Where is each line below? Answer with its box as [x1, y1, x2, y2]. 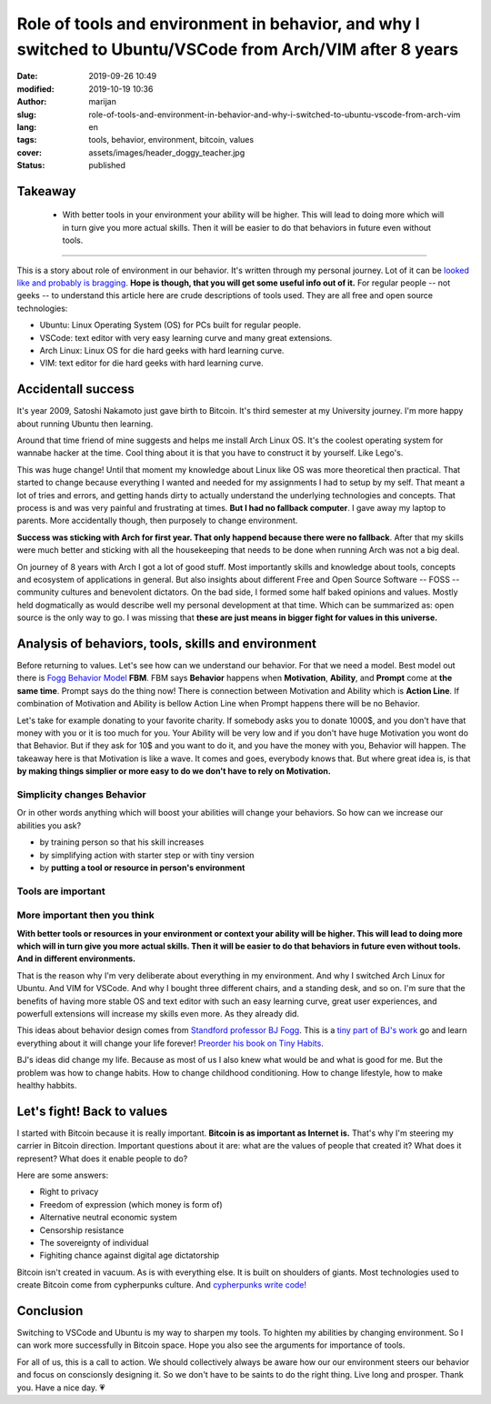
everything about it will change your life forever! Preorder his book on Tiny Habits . [16, 1038, 325, 1048]
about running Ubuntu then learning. [16, 418, 154, 429]
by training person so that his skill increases [39, 837, 205, 847]
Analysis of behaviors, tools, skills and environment [16, 636, 317, 651]
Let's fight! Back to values [16, 1103, 168, 1118]
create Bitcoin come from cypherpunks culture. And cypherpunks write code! [16, 1279, 307, 1290]
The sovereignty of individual [39, 1237, 149, 1248]
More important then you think [16, 909, 155, 922]
